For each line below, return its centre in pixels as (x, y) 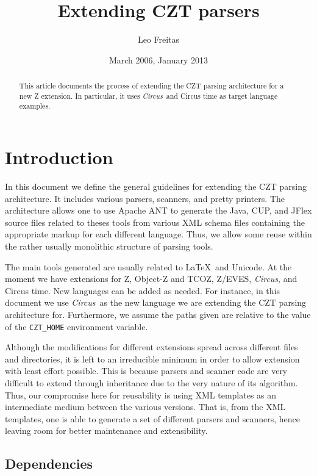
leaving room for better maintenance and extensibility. (106, 431)
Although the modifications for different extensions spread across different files (151, 347)
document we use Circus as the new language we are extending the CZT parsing (156, 302)
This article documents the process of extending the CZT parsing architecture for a (151, 86)
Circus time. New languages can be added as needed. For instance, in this (142, 290)
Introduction (59, 157)
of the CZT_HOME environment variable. (77, 326)
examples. (35, 106)
